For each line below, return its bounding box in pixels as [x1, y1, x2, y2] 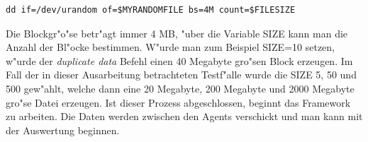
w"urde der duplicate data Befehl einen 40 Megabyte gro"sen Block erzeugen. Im [6, 53, 353, 68]
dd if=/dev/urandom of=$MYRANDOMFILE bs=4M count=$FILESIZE [6, 5, 296, 15]
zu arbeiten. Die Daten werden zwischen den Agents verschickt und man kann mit [6, 109, 363, 124]
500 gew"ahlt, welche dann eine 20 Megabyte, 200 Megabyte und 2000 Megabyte [6, 81, 355, 95]
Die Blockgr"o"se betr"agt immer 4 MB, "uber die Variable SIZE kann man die [6, 25, 348, 40]
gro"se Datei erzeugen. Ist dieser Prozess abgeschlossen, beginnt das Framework [6, 95, 351, 110]
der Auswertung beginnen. [6, 122, 120, 137]
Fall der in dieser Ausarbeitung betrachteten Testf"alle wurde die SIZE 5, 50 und [6, 67, 357, 82]
